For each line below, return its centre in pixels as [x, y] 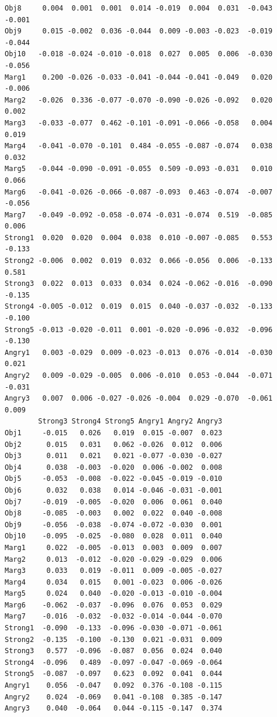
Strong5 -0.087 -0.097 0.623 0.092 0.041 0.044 [114, 674]
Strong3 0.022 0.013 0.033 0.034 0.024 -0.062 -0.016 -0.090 [139, 284]
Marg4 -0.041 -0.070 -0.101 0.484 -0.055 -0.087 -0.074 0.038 [139, 146]
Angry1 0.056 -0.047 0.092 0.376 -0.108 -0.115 [114, 686]
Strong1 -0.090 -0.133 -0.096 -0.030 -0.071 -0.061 [114, 628]
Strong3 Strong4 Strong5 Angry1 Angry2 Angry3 [130, 421]
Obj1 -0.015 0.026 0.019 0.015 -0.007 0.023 [114, 433]
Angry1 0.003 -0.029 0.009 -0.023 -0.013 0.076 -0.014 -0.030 [139, 352]
